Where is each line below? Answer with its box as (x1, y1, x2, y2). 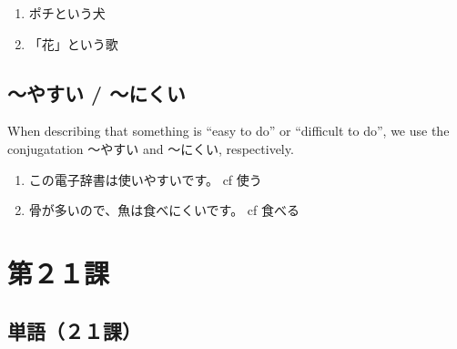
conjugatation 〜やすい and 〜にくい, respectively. (7, 139, 294, 158)
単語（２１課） (7, 316, 141, 344)
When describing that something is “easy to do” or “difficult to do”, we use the (7, 121, 450, 140)
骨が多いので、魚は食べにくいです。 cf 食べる (28, 200, 300, 220)
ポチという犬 (28, 4, 106, 22)
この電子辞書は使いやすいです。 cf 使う (28, 169, 262, 189)
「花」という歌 (28, 34, 118, 53)
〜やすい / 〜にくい (7, 78, 186, 107)
